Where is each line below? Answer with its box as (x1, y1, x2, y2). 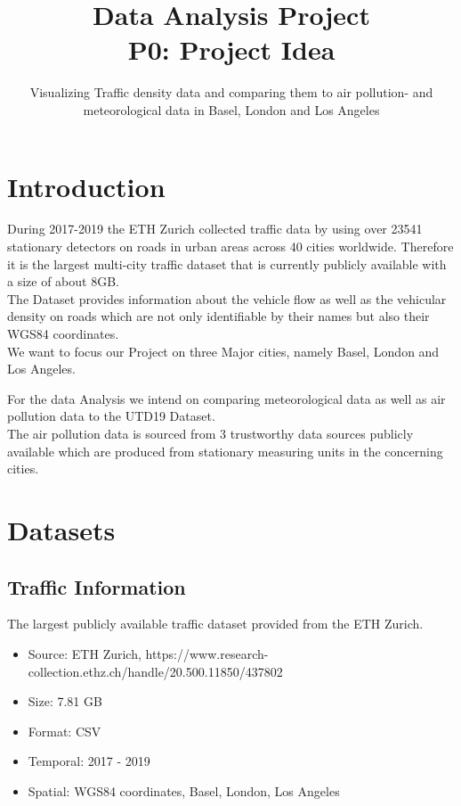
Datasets (7, 511, 116, 547)
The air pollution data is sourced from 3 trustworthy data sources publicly (7, 424, 414, 442)
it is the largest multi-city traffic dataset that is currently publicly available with (7, 254, 447, 273)
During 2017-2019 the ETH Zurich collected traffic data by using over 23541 (7, 219, 423, 238)
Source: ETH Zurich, (28, 644, 142, 662)
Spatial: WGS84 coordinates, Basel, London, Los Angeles (28, 781, 340, 800)
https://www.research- (145, 644, 269, 662)
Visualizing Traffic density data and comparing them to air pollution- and (29, 83, 433, 102)
